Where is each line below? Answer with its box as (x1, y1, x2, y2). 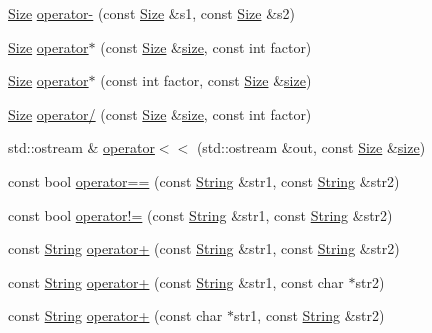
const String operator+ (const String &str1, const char (8, 271, 344, 292)
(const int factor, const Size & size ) (100, 70, 312, 91)
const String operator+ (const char (8, 305, 223, 326)
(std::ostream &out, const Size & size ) (196, 137, 426, 158)
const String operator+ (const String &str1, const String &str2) (8, 238, 400, 259)
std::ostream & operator (8, 137, 155, 158)
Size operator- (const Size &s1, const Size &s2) (8, 3, 295, 23)
